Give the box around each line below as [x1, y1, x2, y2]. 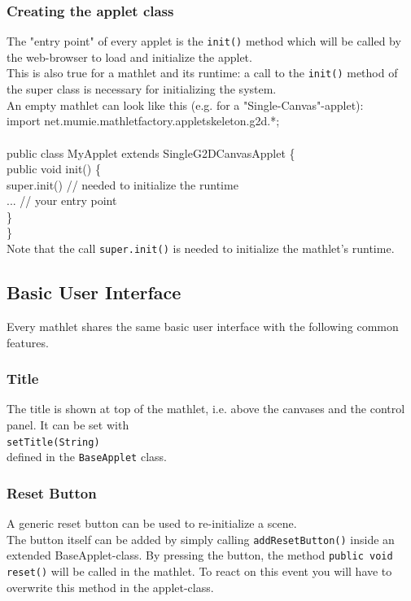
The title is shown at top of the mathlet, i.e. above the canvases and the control [7, 400, 405, 417]
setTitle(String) [7, 436, 100, 448]
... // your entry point [7, 192, 117, 209]
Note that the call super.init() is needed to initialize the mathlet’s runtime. [7, 240, 395, 257]
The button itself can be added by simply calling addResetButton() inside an [7, 530, 395, 547]
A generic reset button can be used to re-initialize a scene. [7, 515, 297, 532]
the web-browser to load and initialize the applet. [7, 48, 252, 65]
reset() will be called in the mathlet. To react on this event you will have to [7, 562, 392, 579]
